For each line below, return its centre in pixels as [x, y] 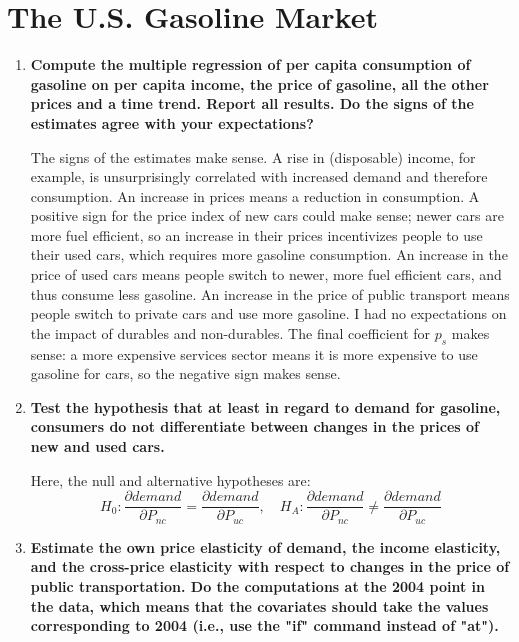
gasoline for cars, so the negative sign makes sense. [185, 373]
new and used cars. [97, 446]
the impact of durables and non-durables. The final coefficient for [230, 332]
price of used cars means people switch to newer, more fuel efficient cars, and [266, 274]
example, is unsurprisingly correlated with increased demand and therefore [259, 176]
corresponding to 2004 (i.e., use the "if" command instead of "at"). [264, 625]
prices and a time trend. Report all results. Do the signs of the [252, 103]
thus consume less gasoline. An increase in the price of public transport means [270, 293]
